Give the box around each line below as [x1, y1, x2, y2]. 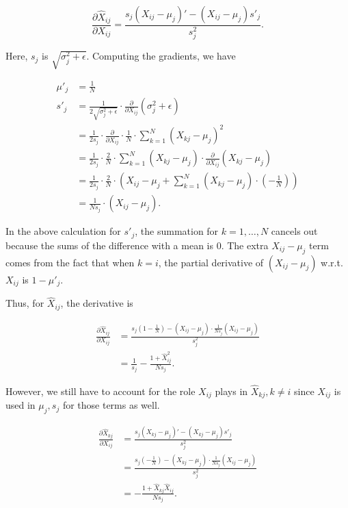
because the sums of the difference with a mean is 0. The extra [5, 238, 269, 252]
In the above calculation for [5, 224, 121, 238]
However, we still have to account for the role [5, 383, 196, 398]
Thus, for [5, 296, 44, 310]
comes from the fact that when [5, 255, 135, 269]
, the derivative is [60, 296, 133, 310]
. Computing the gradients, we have [86, 49, 236, 63]
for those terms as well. [62, 398, 160, 412]
